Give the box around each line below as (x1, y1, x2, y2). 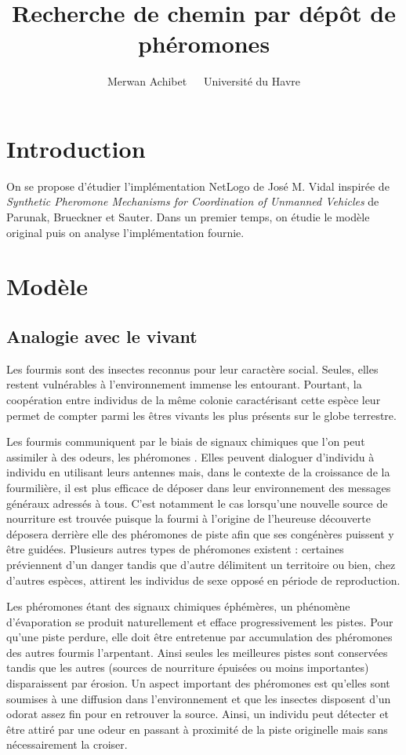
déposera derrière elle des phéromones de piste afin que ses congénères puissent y (6, 525, 394, 542)
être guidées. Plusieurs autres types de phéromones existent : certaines (6, 541, 344, 557)
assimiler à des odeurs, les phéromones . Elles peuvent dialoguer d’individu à (6, 448, 375, 465)
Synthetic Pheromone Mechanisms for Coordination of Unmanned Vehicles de (6, 193, 379, 210)
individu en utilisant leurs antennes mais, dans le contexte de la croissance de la (6, 464, 390, 480)
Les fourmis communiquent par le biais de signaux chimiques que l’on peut (6, 433, 365, 450)
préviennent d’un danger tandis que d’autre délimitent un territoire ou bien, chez (6, 556, 396, 572)
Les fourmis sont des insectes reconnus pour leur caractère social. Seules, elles (6, 360, 379, 377)
